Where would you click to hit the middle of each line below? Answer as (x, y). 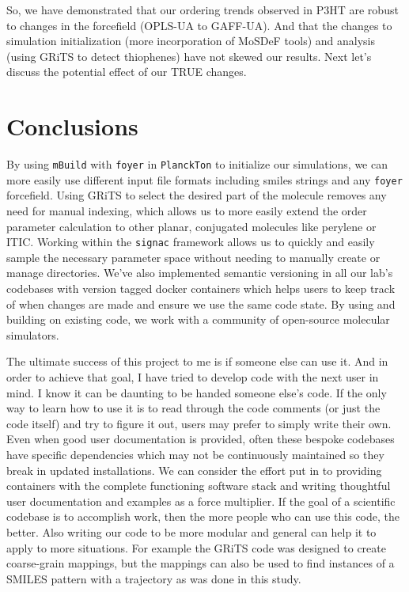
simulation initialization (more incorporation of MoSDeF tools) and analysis (191, 41)
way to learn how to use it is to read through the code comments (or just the (193, 408)
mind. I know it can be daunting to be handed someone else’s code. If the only (197, 392)
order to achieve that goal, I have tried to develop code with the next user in (193, 377)
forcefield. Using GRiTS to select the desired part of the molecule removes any (197, 195)
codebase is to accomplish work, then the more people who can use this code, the (203, 516)
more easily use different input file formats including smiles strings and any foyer (204, 179)
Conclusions (72, 126)
